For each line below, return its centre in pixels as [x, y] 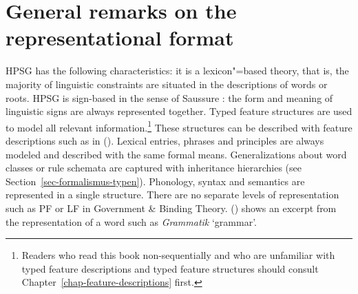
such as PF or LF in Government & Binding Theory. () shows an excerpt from [171, 208]
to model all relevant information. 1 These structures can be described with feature [179, 126]
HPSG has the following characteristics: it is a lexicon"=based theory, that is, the [177, 71]
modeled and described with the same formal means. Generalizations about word [176, 154]
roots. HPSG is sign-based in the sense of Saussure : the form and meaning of [169, 97]
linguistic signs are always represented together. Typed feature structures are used [179, 111]
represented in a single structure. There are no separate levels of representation [172, 195]
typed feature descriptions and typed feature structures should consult [170, 268]
